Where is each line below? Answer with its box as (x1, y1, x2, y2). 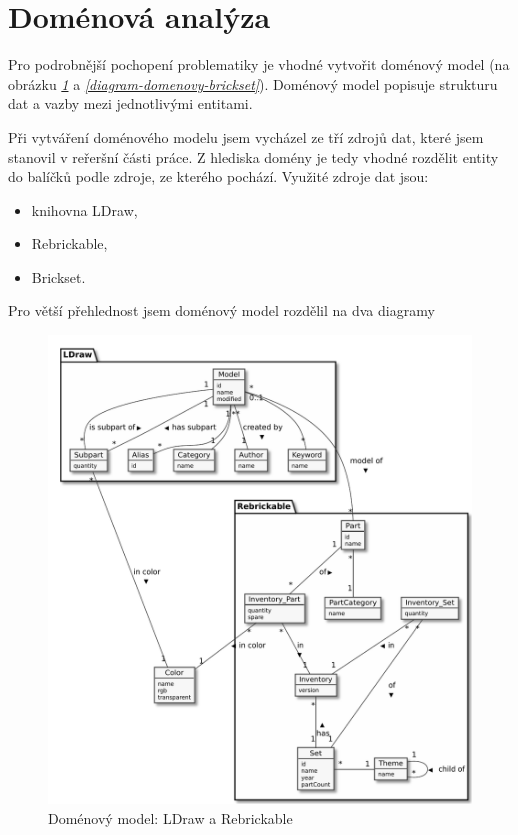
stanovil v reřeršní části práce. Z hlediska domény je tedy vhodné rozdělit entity (8, 146, 499, 167)
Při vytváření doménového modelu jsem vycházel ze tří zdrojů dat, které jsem (8, 126, 484, 147)
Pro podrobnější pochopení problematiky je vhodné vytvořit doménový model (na (8, 54, 510, 75)
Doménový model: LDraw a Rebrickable (48, 807, 293, 828)
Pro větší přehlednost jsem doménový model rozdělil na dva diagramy (8, 300, 435, 321)
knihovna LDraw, (31, 199, 138, 220)
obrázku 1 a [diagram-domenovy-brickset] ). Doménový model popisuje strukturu (8, 73, 498, 94)
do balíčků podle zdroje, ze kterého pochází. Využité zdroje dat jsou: (8, 166, 429, 187)
